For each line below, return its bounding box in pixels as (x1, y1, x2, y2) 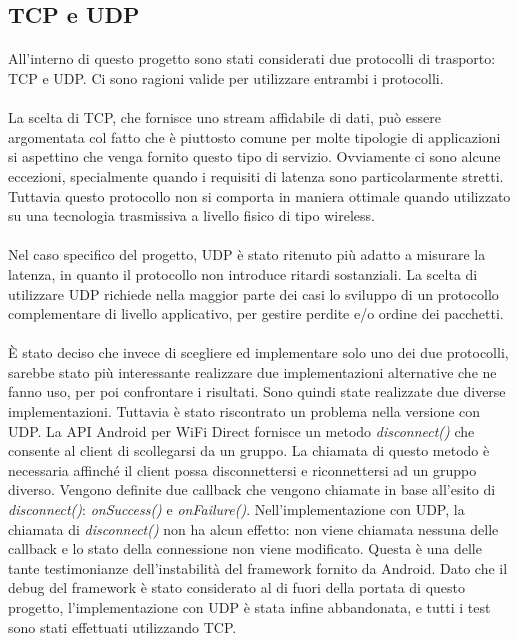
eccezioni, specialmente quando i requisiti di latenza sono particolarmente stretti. (8, 165, 504, 186)
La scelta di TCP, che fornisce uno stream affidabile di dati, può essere (8, 107, 441, 128)
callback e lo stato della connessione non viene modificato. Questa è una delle (8, 538, 482, 559)
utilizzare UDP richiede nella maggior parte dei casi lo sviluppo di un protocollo (8, 283, 499, 304)
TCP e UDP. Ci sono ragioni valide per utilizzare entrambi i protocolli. (8, 67, 444, 88)
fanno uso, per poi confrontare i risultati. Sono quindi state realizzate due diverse (8, 381, 506, 402)
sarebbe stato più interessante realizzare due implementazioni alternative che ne (8, 361, 497, 382)
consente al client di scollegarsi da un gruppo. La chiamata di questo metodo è (8, 440, 490, 461)
